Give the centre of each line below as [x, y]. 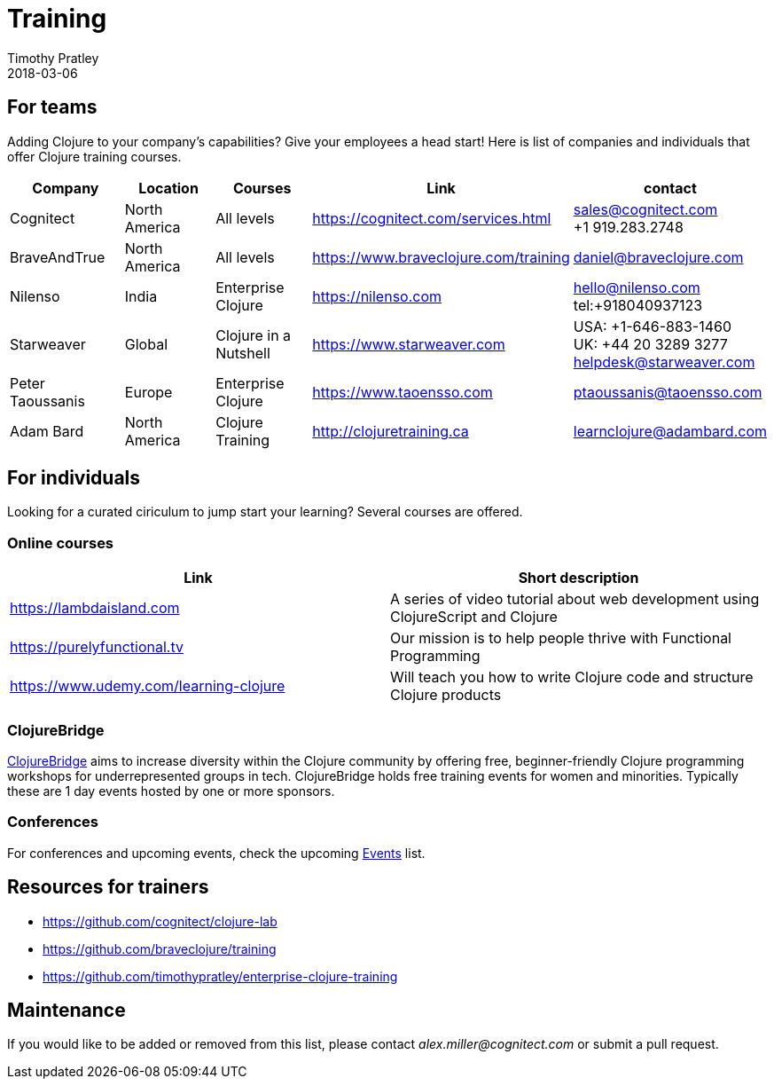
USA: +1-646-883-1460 [653, 326]
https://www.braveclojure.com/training [441, 257]
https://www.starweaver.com [409, 344]
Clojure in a [254, 335]
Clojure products [446, 695]
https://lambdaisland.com [95, 608]
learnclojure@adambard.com [670, 431]
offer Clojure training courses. [94, 156]
